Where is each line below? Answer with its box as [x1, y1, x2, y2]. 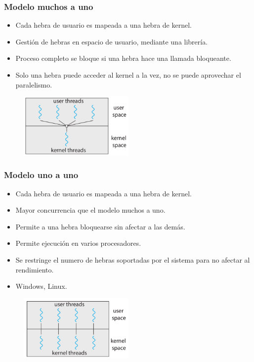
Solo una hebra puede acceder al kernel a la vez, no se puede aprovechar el [15, 70, 241, 80]
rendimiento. [15, 264, 54, 274]
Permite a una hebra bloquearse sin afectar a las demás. [15, 221, 185, 231]
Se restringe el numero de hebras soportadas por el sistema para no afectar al [15, 255, 250, 265]
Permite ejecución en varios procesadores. [15, 238, 141, 248]
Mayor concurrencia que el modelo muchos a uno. [15, 205, 166, 215]
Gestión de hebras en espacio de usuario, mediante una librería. [15, 36, 208, 46]
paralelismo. [15, 79, 52, 90]
